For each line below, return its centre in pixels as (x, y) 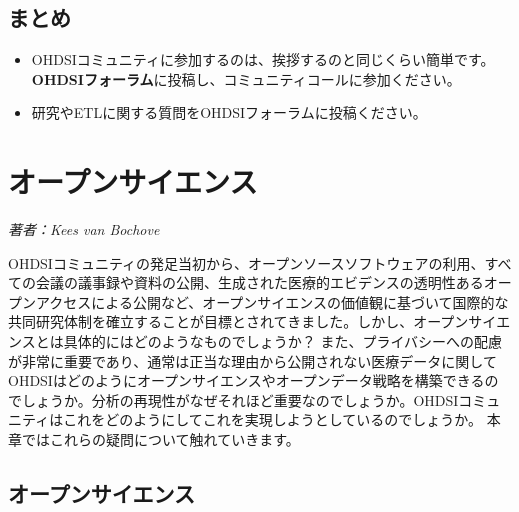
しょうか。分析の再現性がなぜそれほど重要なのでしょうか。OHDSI (240, 399)
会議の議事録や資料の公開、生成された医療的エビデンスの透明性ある (259, 282)
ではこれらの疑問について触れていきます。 (160, 439)
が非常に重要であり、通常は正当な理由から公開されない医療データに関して (252, 360)
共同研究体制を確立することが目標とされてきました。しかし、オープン (238, 321)
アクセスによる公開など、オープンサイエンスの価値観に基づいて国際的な (272, 301)
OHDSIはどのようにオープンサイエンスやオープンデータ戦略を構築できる (246, 380)
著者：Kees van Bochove (84, 229)
